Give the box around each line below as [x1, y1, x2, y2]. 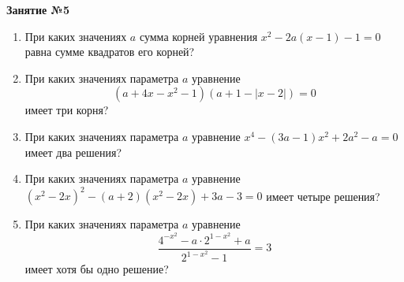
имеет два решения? [24, 143, 122, 160]
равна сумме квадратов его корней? [24, 43, 195, 60]
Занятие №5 [6, 2, 70, 17]
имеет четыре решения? [266, 187, 380, 204]
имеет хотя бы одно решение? [24, 261, 169, 277]
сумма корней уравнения [139, 28, 258, 44]
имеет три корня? [24, 102, 109, 118]
